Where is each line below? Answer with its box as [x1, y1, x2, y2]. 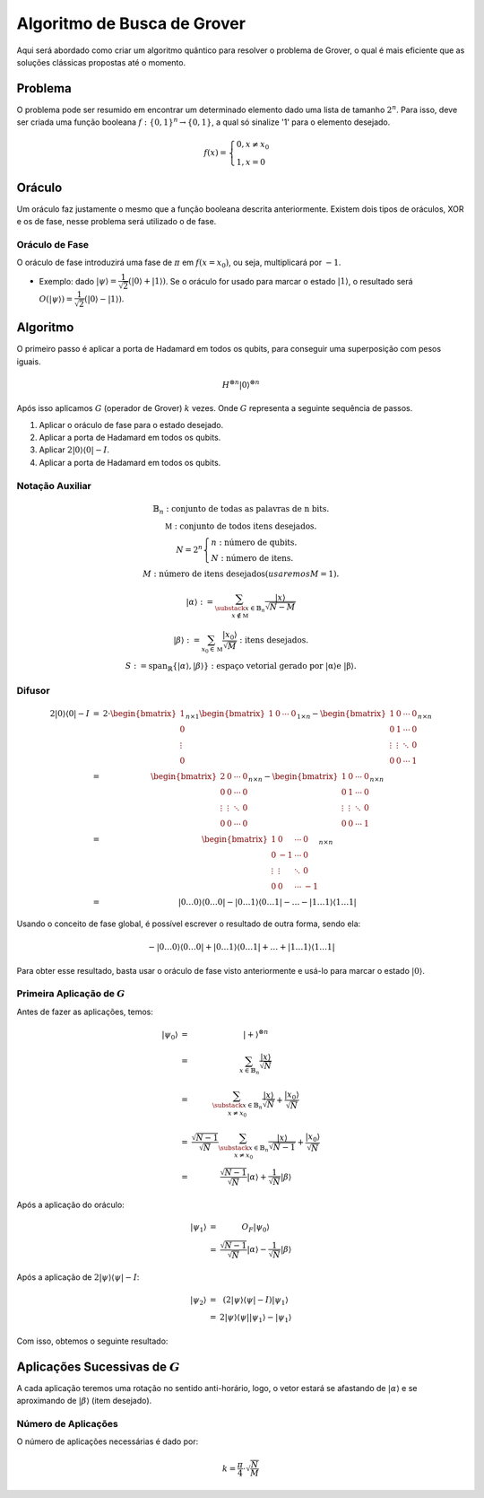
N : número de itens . [211, 553, 294, 564]
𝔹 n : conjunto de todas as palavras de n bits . [152, 504, 330, 516]
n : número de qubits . [211, 538, 298, 548]
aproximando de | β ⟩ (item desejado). [16, 1396, 152, 1406]
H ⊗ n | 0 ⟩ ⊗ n [221, 378, 260, 390]
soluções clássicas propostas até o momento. [16, 57, 186, 67]
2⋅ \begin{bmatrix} [102, 709, 177, 719]
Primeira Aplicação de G [16, 987, 125, 1000]
